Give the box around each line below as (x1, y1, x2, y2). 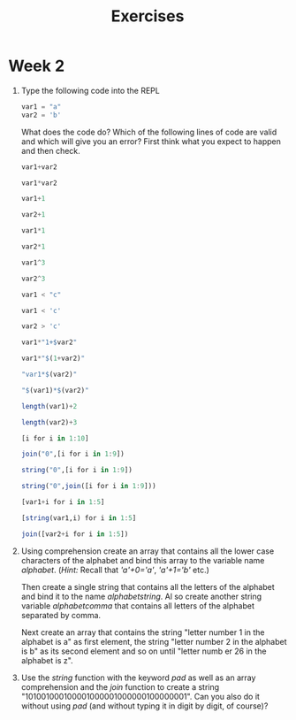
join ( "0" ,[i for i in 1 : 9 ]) (20, 449, 125, 459)
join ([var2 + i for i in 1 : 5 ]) (20, 529, 129, 539)
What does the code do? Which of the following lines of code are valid (20, 126, 277, 137)
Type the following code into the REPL (20, 85, 160, 96)
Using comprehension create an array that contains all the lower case (20, 546, 275, 556)
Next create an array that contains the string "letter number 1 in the (20, 626, 265, 638)
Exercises (110, 6, 185, 27)
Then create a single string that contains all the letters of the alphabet (20, 581, 275, 592)
